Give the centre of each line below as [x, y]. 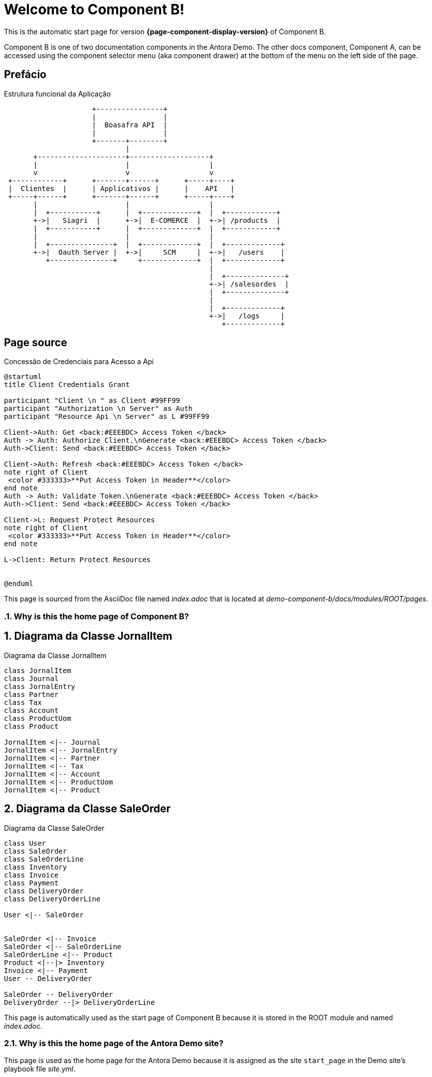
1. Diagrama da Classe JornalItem [88, 636]
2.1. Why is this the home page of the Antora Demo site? [114, 1043]
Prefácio [25, 75]
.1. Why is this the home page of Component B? [96, 616]
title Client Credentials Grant [67, 385]
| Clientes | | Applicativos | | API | [121, 188]
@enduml [19, 584]
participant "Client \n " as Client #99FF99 [92, 401]
